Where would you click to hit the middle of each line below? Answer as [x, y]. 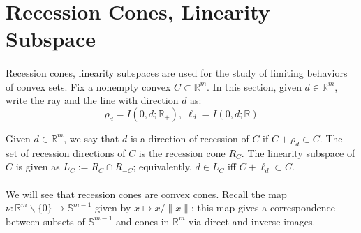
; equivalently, [162, 166]
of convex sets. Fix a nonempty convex [88, 86]
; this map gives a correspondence [263, 208]
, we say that [91, 138]
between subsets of [45, 221]
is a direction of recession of [190, 138]
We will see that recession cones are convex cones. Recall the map [146, 194]
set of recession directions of [66, 152]
